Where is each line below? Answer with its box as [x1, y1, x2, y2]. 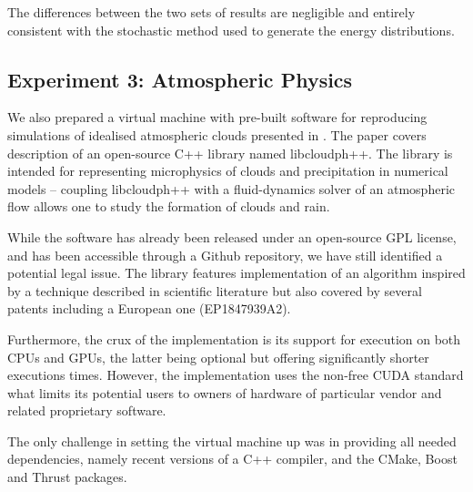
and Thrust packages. [7, 467, 127, 487]
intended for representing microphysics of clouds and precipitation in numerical [7, 161, 448, 180]
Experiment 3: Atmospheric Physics [7, 65, 353, 93]
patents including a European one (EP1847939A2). [7, 299, 291, 318]
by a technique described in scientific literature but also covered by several [7, 281, 422, 300]
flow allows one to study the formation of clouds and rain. [7, 197, 330, 216]
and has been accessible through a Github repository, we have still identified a [7, 245, 443, 264]
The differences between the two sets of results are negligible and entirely [7, 3, 416, 21]
